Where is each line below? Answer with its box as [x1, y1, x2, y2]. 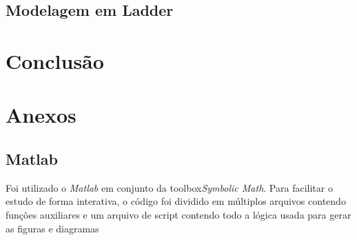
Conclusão [6, 46, 104, 74]
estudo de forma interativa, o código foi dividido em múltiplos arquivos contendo [6, 194, 346, 208]
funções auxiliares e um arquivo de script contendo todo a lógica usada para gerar [6, 207, 351, 221]
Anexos [6, 101, 76, 129]
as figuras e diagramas [6, 221, 99, 235]
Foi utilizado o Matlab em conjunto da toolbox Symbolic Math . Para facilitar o [6, 180, 333, 194]
